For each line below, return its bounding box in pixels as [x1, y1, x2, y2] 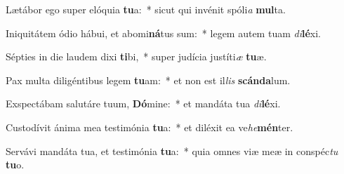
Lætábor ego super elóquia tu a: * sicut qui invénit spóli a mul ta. [6, 2, 286, 16]
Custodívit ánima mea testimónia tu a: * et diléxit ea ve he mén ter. [6, 119, 293, 134]
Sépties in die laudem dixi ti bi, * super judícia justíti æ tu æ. [6, 49, 267, 64]
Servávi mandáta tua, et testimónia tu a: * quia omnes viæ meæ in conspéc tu [6, 143, 338, 158]
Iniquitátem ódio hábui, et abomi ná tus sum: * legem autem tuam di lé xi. [6, 25, 321, 40]
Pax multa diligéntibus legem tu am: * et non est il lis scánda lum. [6, 72, 291, 87]
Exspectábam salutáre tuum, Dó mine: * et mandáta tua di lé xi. [6, 96, 281, 111]
